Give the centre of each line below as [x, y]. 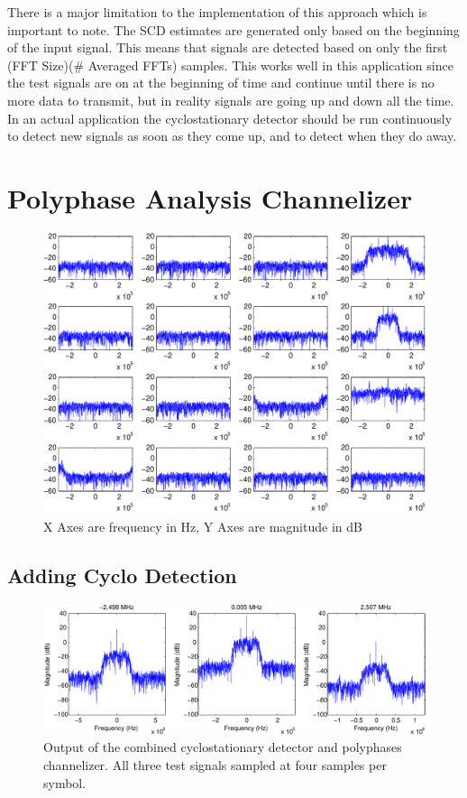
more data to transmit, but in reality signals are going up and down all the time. [231, 100]
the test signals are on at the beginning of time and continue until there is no [221, 83]
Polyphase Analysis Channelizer [210, 197]
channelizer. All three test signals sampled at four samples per [215, 764]
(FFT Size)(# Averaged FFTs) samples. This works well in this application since [230, 65]
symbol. [65, 782]
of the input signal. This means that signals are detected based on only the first [228, 47]
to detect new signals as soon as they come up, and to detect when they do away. [232, 136]
